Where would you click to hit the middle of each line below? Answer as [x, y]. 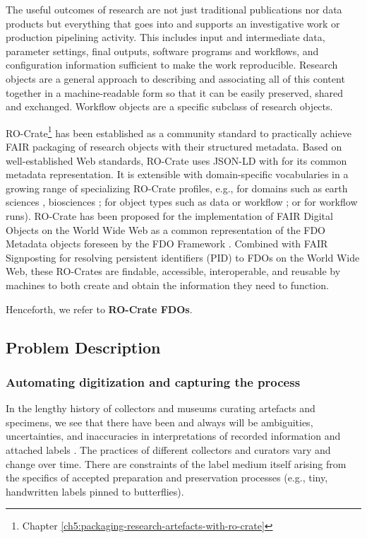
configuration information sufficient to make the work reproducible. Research [172, 65]
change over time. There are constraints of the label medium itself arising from [176, 463]
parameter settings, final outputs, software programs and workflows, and [162, 51]
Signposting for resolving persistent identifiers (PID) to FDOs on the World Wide [183, 257]
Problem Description [83, 347]
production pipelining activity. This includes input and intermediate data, [166, 37]
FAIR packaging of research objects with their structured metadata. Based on [174, 146]
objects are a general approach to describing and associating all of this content [175, 78]
